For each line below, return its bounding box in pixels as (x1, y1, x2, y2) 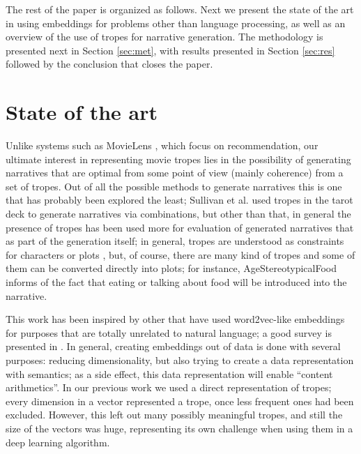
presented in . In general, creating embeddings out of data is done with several (6, 339, 341, 354)
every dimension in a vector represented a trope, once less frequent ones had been (6, 393, 354, 408)
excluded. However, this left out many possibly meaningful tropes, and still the (6, 407, 343, 422)
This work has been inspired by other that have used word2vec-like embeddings (6, 312, 345, 326)
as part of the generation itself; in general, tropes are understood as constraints (6, 234, 344, 248)
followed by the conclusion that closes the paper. (6, 56, 213, 71)
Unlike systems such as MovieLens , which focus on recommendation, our (6, 138, 318, 153)
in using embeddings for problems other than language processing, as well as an (6, 15, 346, 30)
